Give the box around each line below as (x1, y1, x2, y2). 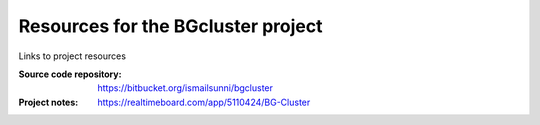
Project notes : (18, 96, 79, 108)
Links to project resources (18, 50, 127, 62)
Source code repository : (18, 68, 122, 80)
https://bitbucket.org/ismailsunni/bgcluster (97, 82, 274, 94)
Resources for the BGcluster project (18, 15, 323, 37)
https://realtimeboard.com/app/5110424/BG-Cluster (97, 96, 311, 108)
